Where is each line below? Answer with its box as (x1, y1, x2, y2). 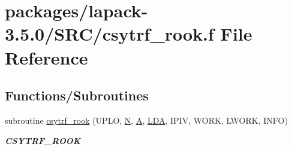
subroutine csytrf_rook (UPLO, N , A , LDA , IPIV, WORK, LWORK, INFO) (5, 114, 288, 126)
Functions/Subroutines (5, 86, 149, 105)
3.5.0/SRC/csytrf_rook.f (5, 22, 214, 46)
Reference (5, 45, 88, 69)
